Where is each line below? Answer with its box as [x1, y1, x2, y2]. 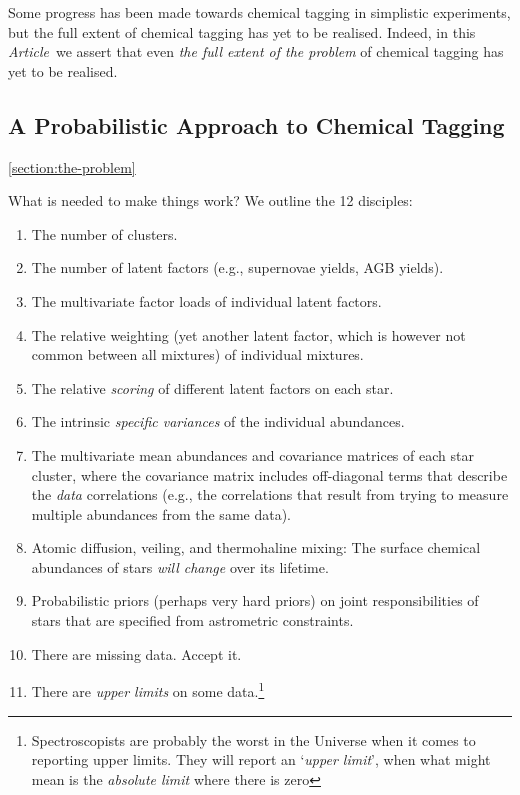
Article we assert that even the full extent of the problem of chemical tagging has [8, 41, 504, 62]
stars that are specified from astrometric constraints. [31, 610, 354, 631]
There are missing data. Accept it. [31, 643, 242, 664]
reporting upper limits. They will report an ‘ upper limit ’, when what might [31, 749, 491, 770]
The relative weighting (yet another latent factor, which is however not [31, 324, 466, 345]
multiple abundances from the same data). [31, 503, 291, 524]
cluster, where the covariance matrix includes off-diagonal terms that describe [31, 464, 508, 485]
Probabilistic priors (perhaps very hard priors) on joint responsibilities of [31, 590, 479, 611]
